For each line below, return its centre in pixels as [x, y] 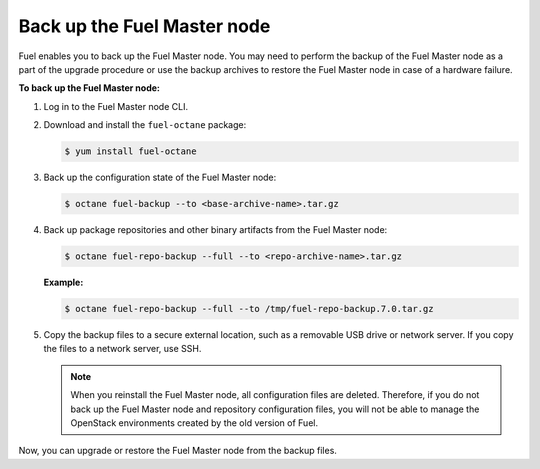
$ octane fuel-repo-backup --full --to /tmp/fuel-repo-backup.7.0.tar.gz [249, 308]
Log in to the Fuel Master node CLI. [116, 106]
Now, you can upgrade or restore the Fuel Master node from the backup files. [177, 451]
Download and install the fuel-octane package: [145, 125]
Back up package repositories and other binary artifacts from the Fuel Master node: [215, 230]
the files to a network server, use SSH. [122, 349]
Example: [63, 282]
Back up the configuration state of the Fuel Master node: [160, 177]
